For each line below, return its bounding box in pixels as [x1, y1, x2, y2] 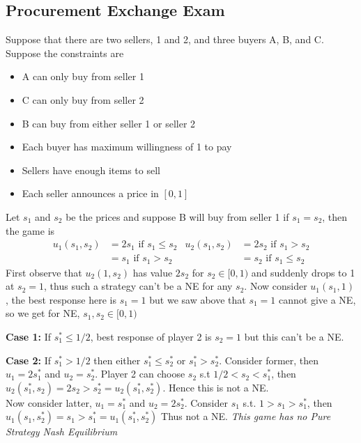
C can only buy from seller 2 [22, 92, 144, 107]
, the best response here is [6, 292, 117, 306]
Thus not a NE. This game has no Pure [161, 409, 331, 423]
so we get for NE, [6, 306, 80, 320]
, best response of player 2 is [90, 329, 212, 344]
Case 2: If [6, 352, 52, 367]
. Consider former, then [219, 352, 319, 367]
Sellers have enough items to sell [22, 162, 160, 177]
